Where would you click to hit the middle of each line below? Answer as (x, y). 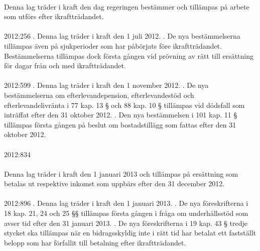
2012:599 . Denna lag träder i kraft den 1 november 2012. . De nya (106, 85)
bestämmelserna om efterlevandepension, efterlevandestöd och (99, 95)
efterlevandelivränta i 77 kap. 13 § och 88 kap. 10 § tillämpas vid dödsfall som (124, 105)
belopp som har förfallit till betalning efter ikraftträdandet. (95, 242)
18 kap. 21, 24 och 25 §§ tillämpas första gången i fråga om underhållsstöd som (126, 213)
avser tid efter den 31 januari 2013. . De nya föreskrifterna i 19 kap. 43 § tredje (126, 223)
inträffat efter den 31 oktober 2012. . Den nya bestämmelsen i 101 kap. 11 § (121, 115)
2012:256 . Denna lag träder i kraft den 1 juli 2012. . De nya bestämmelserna (122, 36)
